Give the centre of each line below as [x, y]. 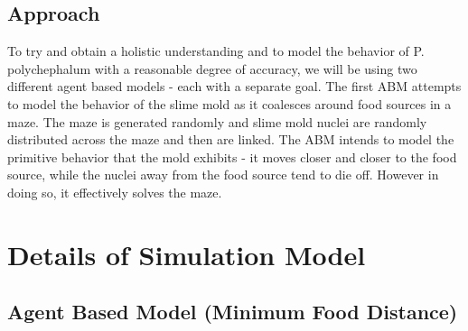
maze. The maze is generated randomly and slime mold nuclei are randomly [217, 121]
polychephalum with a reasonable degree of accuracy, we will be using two [212, 68]
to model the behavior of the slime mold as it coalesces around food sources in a [229, 103]
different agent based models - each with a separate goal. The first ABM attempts [234, 86]
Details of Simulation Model [187, 254]
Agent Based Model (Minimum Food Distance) [233, 312]
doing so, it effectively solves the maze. [115, 192]
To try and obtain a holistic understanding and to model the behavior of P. [216, 51]
